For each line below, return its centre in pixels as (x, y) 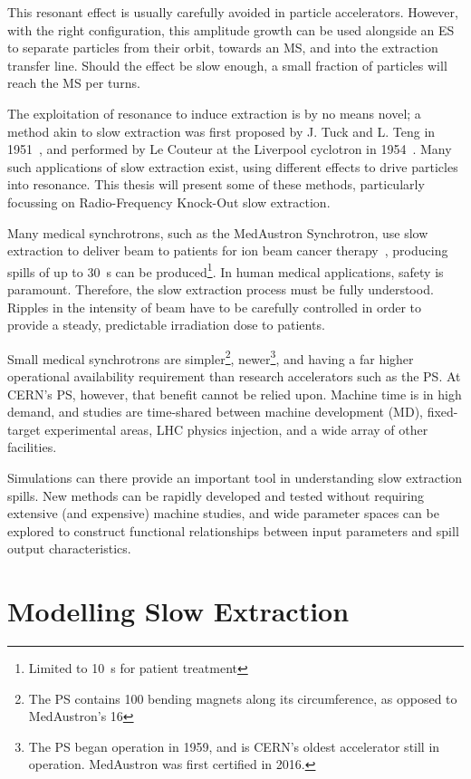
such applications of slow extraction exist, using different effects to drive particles (233, 166)
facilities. (32, 447)
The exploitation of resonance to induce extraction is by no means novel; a (214, 113)
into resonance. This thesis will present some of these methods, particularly (216, 184)
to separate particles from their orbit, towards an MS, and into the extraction (223, 48)
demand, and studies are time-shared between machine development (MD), (215, 412)
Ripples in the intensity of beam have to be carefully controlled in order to (215, 307)
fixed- (442, 412)
